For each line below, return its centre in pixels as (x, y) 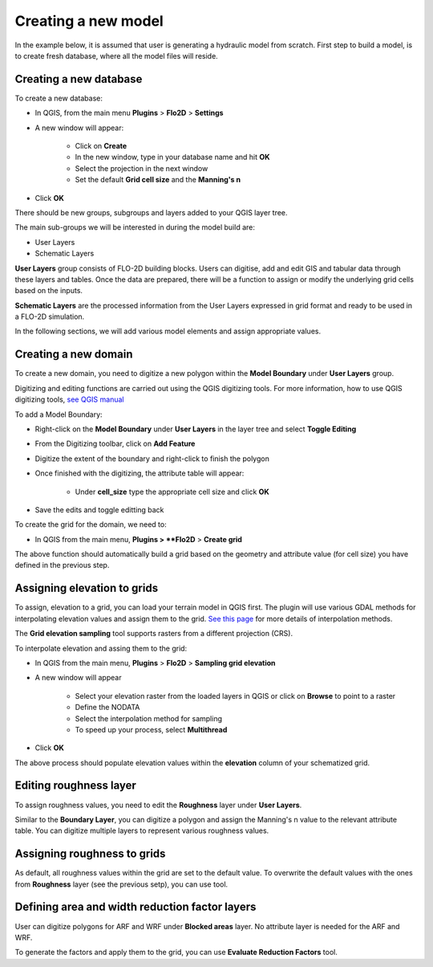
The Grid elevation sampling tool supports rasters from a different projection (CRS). (154, 634)
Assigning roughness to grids (90, 854)
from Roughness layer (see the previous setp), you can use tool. (121, 884)
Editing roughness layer (75, 786)
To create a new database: (59, 98)
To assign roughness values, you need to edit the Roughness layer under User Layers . (158, 805)
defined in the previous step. (62, 565)
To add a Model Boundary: (59, 414)
